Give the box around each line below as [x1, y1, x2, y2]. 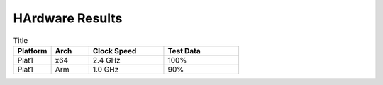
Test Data [167, 46, 201, 55]
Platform [17, 46, 48, 55]
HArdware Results [13, 11, 123, 26]
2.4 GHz [92, 55, 121, 65]
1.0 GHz [92, 64, 119, 74]
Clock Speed [92, 46, 137, 55]
